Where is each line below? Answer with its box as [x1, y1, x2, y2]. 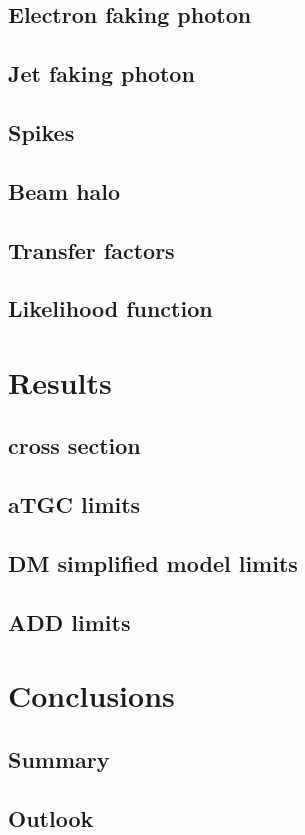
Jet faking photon [8, 58, 195, 89]
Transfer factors [8, 234, 175, 265]
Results [8, 361, 112, 402]
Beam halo [8, 175, 121, 206]
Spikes [8, 116, 75, 147]
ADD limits [8, 606, 131, 637]
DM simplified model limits [8, 548, 298, 579]
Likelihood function [8, 293, 213, 324]
